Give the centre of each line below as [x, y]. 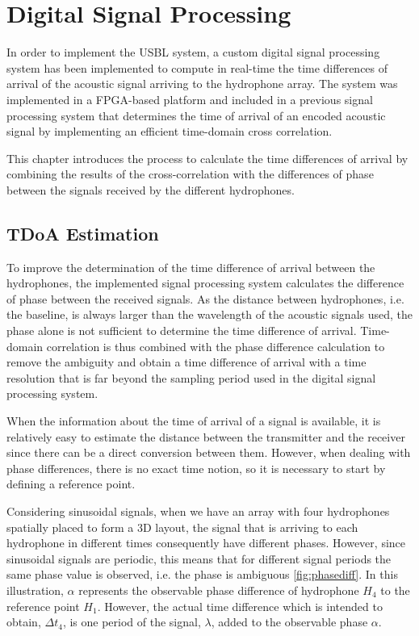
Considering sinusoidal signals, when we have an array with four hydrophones [198, 510]
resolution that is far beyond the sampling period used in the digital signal [191, 377]
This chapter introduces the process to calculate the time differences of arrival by [207, 158]
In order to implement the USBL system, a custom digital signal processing [193, 52]
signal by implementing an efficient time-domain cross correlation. [170, 131]
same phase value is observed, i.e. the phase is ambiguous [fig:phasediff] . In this [202, 574]
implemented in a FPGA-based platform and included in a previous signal [190, 99]
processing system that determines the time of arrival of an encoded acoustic [196, 115]
